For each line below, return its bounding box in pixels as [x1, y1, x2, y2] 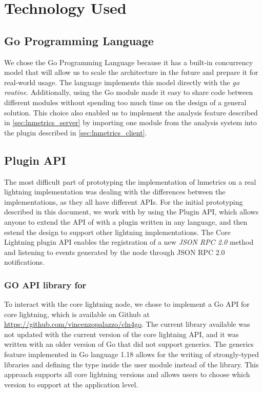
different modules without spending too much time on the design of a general [4, 96, 247, 107]
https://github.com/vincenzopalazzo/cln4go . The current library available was [4, 319, 250, 329]
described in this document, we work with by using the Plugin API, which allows [4, 206, 259, 217]
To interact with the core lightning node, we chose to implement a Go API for [4, 299, 250, 309]
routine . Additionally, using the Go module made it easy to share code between [4, 87, 253, 97]
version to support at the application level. [4, 379, 138, 389]
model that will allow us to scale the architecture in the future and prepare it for [4, 67, 258, 77]
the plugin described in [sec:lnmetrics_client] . [4, 127, 147, 137]
